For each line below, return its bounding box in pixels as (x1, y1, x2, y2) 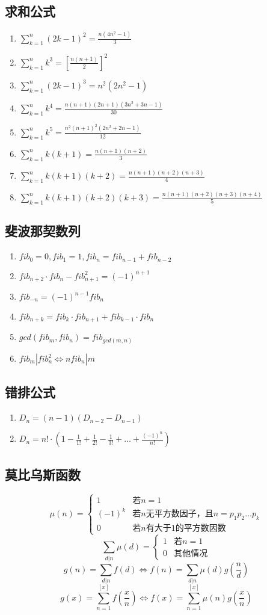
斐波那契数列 (5, 221, 81, 240)
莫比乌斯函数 (5, 465, 81, 483)
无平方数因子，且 (146, 510, 213, 519)
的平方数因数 (175, 524, 226, 533)
